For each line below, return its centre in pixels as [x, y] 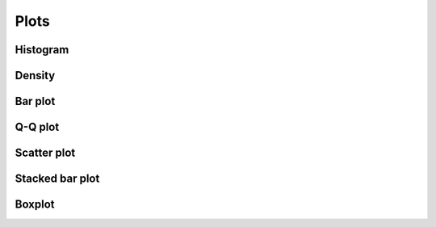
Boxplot [35, 205]
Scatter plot [45, 153]
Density [35, 76]
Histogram [42, 50]
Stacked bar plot [57, 179]
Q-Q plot [37, 127]
